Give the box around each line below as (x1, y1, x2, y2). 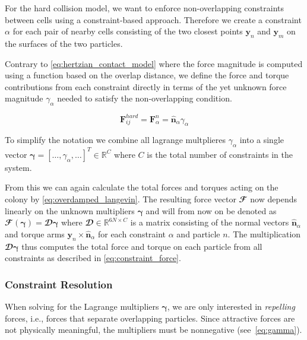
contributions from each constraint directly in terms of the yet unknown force (5, 80, 287, 93)
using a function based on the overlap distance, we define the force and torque (5, 69, 289, 81)
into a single (239, 134, 284, 146)
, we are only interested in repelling (167, 300, 295, 312)
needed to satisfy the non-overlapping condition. (57, 92, 232, 104)
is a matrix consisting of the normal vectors (130, 216, 289, 228)
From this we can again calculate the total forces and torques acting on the (5, 181, 278, 193)
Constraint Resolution (5, 277, 113, 291)
